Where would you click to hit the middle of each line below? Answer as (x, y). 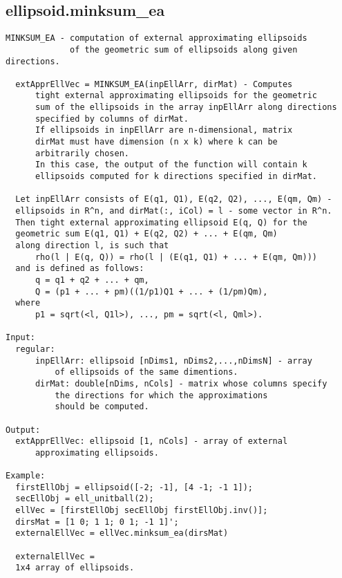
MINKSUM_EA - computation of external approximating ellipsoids (156, 38)
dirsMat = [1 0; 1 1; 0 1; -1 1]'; (97, 522)
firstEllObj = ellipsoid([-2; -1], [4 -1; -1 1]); (134, 487)
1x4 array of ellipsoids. (75, 568)
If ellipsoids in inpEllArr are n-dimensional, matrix (164, 130)
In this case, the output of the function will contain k (171, 165)
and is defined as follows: (80, 269)
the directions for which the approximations (161, 395)
